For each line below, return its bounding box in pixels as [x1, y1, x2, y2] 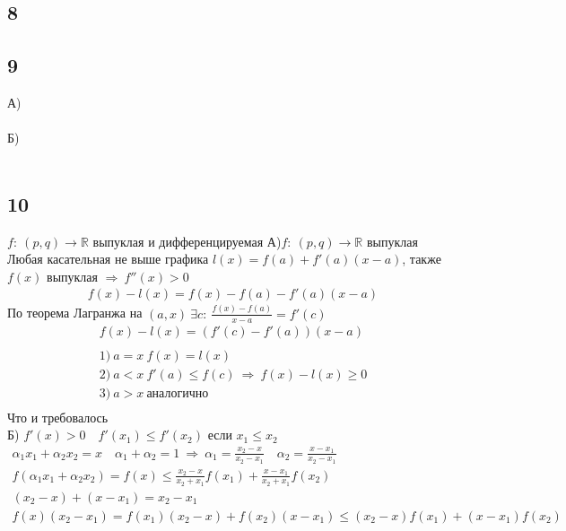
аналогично [146, 387, 209, 400]
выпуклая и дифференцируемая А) [92, 231, 282, 250]
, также [402, 249, 441, 268]
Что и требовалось [7, 407, 109, 426]
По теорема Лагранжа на [7, 303, 143, 322]
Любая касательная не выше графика [7, 249, 209, 268]
